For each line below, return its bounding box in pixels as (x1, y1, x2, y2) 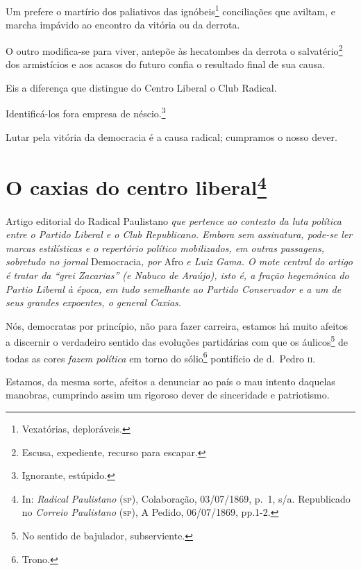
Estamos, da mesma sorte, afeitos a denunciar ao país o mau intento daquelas (6, 374, 335, 388)
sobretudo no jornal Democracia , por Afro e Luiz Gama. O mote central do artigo (6, 254, 353, 269)
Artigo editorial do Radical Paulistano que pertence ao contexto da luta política (6, 213, 342, 228)
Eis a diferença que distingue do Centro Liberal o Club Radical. (6, 80, 277, 94)
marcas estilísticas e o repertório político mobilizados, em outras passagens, (6, 240, 324, 255)
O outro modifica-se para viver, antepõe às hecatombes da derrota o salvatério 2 (6, 41, 343, 58)
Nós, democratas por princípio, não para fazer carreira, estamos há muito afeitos (6, 318, 349, 333)
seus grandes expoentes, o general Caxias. (6, 295, 182, 310)
